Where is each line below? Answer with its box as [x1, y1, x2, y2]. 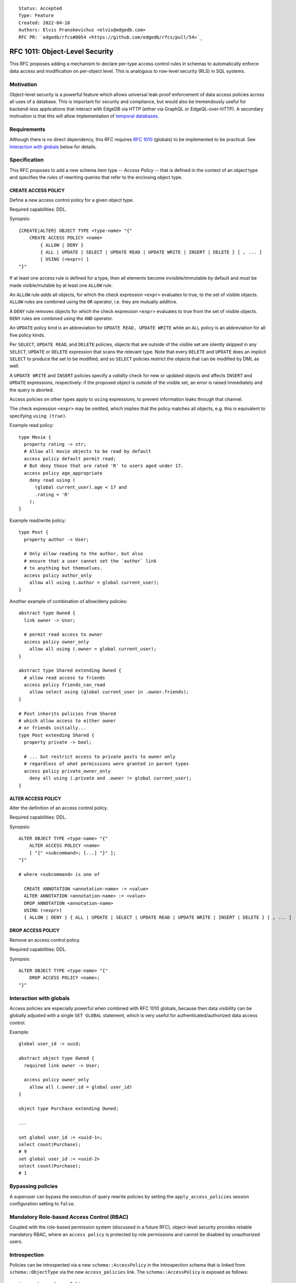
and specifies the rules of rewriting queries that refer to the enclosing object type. [9, 174, 183, 181]
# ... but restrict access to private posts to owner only [24, 753, 175, 760]
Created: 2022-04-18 [18, 20, 70, 26]
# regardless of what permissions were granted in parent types [24, 761, 189, 767]
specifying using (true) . [9, 413, 67, 419]
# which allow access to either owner [18, 718, 116, 724]
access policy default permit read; [24, 456, 116, 461]
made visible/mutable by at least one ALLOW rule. [9, 282, 113, 288]
